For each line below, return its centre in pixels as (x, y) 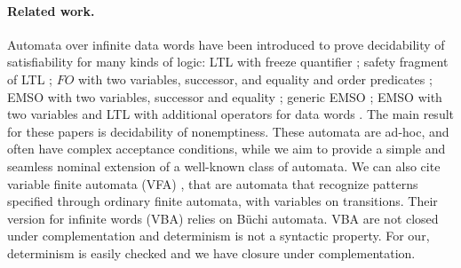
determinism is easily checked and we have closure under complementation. (211, 252)
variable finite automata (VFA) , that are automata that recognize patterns (213, 183)
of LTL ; (30, 79)
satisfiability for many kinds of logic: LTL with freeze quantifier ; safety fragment (228, 62)
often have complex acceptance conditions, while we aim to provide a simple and (227, 149)
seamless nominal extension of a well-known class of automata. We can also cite (224, 166)
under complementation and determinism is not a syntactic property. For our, (219, 236)
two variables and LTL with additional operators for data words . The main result (231, 114)
